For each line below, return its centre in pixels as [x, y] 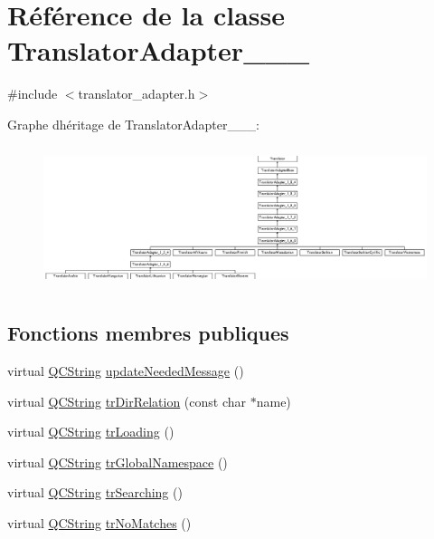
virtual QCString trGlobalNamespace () [118, 462]
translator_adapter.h [137, 94]
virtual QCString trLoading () [91, 432]
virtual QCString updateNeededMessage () [126, 371]
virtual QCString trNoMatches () [99, 523]
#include [33, 94]
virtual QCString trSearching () [95, 492]
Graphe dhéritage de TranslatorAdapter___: [133, 124]
